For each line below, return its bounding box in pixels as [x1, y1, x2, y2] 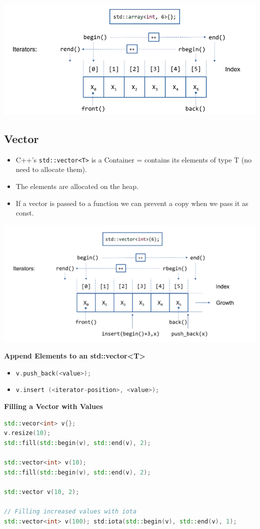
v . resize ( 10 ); [4, 429, 51, 437]
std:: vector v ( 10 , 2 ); [4, 488, 79, 495]
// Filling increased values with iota [4, 508, 136, 515]
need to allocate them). [15, 164, 87, 174]
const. [15, 207, 34, 218]
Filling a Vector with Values [4, 401, 103, 411]
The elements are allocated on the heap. [15, 181, 138, 191]
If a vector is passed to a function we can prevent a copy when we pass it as [15, 197, 248, 208]
